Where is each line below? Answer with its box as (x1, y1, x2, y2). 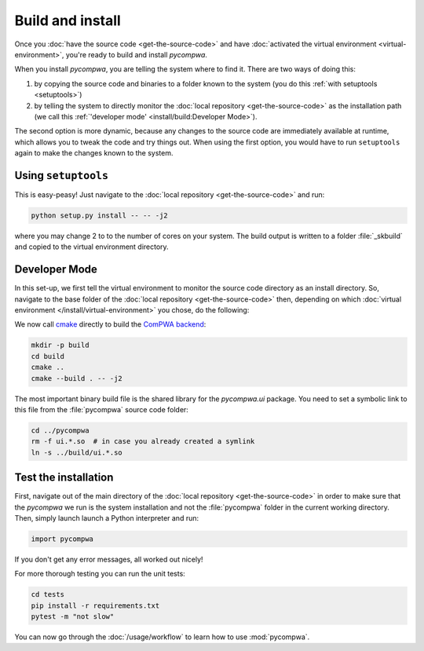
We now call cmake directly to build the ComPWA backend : (14, 320, 207, 329)
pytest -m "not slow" (31, 613, 115, 621)
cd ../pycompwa (31, 426, 90, 435)
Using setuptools (14, 169, 109, 182)
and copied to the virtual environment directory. (14, 242, 169, 251)
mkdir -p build (31, 341, 90, 349)
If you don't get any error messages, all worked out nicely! (14, 554, 203, 564)
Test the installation (14, 471, 114, 485)
